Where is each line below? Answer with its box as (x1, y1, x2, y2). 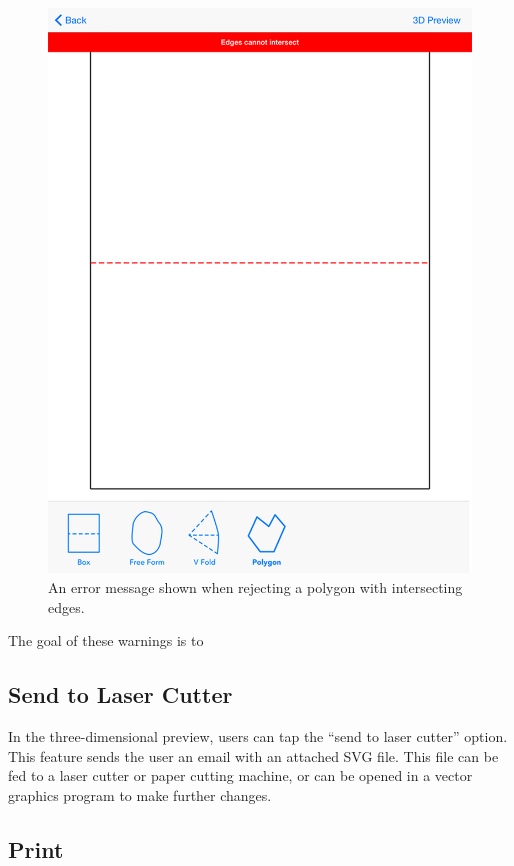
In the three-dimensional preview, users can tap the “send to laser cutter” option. (8, 725, 508, 746)
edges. (48, 596, 85, 617)
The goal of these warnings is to (8, 630, 204, 651)
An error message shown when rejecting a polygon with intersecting (48, 576, 463, 597)
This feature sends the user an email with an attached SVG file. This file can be (8, 745, 499, 766)
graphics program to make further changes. (8, 784, 272, 805)
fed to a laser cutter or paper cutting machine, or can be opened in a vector (8, 765, 473, 786)
